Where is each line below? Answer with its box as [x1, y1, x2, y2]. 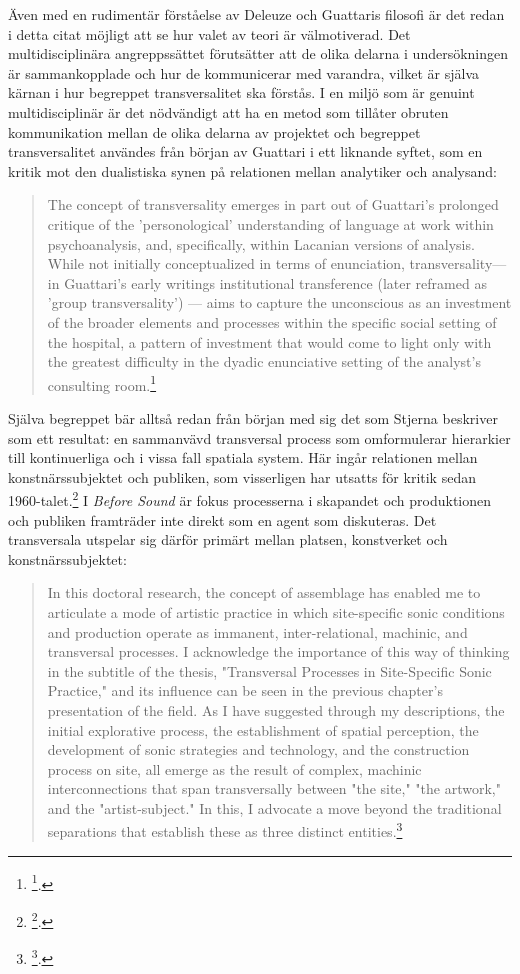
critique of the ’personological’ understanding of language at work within [47, 213, 494, 234]
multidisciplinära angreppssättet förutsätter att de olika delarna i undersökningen [8, 43, 509, 64]
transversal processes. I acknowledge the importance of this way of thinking [47, 641, 510, 662]
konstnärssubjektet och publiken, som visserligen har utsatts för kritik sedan [8, 466, 476, 487]
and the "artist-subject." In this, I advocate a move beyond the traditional [47, 797, 502, 818]
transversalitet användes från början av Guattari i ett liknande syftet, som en [8, 141, 483, 162]
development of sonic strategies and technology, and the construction [47, 739, 470, 760]
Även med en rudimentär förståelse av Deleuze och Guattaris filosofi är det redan [8, 4, 505, 24]
